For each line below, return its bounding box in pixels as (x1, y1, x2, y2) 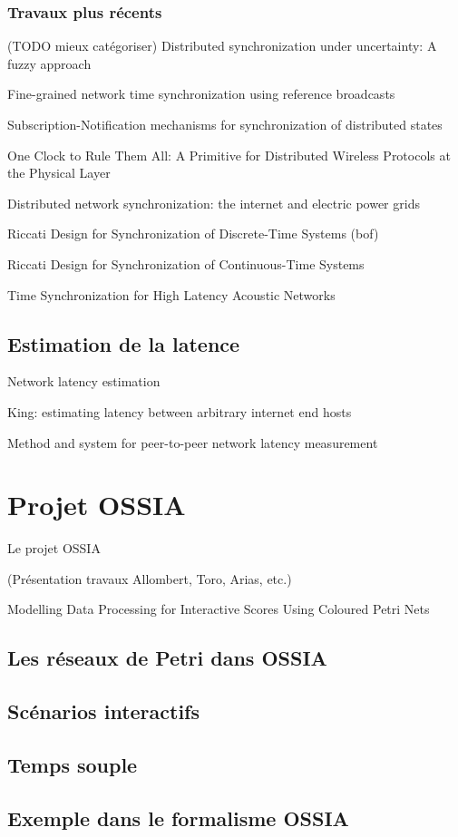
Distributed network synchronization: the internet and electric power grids (7, 193, 420, 212)
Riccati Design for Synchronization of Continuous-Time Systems (7, 254, 365, 273)
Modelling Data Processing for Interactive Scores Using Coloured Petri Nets (7, 599, 430, 618)
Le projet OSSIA (7, 539, 101, 558)
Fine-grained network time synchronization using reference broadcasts (7, 84, 395, 103)
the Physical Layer (7, 163, 111, 182)
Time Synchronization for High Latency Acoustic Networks (7, 285, 336, 304)
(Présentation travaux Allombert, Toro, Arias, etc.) (7, 569, 292, 588)
